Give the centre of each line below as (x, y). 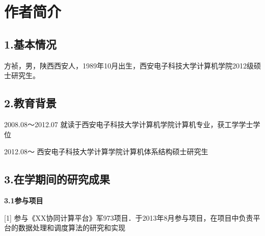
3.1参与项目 (24, 200)
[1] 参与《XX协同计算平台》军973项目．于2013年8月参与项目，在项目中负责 (129, 217)
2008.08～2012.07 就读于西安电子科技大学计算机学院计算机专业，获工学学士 (129, 124)
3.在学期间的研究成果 (57, 179)
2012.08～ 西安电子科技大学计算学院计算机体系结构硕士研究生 (106, 151)
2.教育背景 (30, 103)
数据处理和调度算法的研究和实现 (72, 228)
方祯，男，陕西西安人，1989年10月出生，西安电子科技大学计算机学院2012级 (129, 65)
